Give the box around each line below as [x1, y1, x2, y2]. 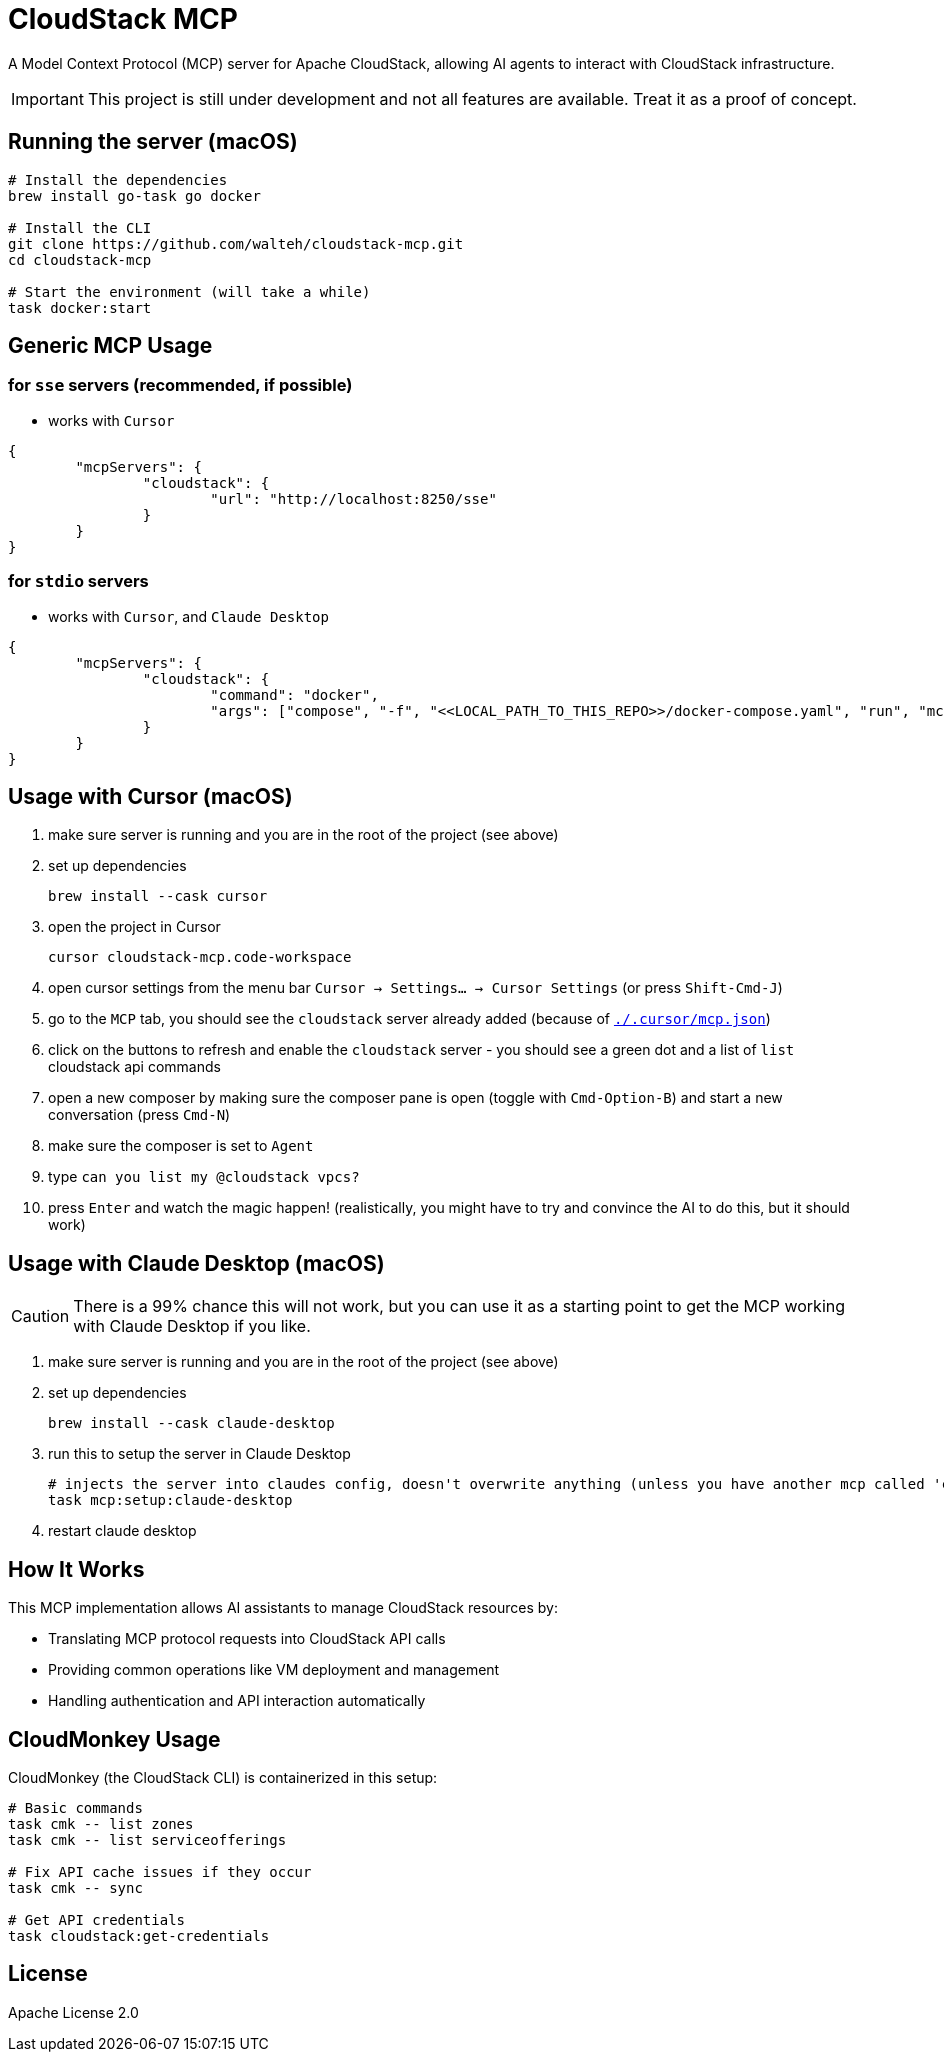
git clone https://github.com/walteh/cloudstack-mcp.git [8, 235, 464, 252]
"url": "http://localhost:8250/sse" [210, 490, 497, 507]
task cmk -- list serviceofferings [8, 1831, 287, 1848]
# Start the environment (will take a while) [8, 283, 371, 300]
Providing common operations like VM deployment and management [48, 1661, 500, 1679]
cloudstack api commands [48, 1058, 221, 1076]
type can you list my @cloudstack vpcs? [48, 1168, 360, 1186]
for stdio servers [8, 571, 149, 592]
